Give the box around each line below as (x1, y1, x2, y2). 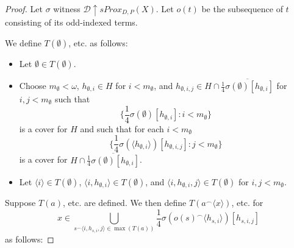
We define (5, 36, 41, 49)
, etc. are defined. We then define (62, 196, 187, 209)
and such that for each (80, 122, 164, 135)
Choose (19, 79, 46, 92)
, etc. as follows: (68, 36, 128, 49)
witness (53, 2, 81, 15)
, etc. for (231, 196, 264, 209)
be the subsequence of (201, 2, 283, 15)
